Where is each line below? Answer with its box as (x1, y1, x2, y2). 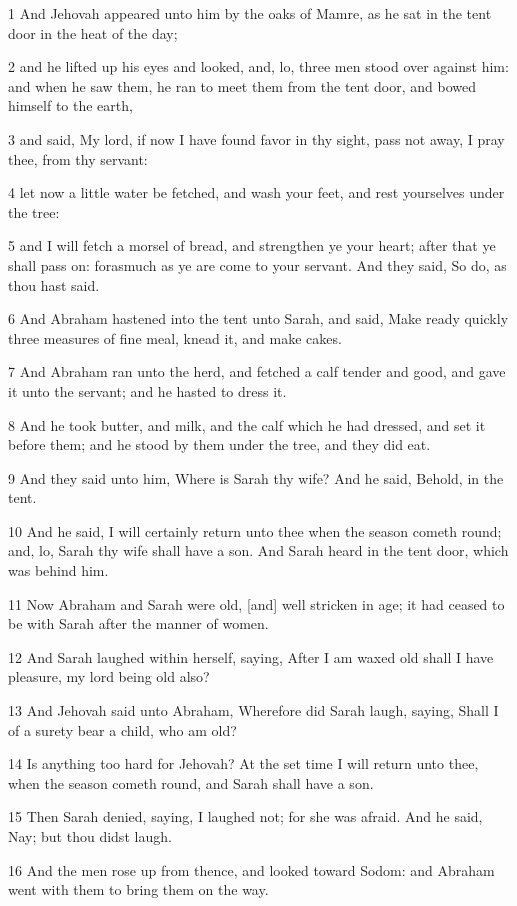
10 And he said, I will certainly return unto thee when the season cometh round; (8, 520, 502, 541)
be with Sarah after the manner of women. (8, 613, 269, 634)
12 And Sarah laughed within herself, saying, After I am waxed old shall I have (8, 646, 494, 667)
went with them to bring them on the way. (8, 879, 269, 900)
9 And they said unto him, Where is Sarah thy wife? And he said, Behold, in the (8, 467, 504, 488)
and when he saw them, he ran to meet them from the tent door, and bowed (8, 75, 476, 96)
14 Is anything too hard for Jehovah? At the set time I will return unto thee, (8, 753, 479, 774)
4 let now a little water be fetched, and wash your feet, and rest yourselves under (8, 182, 505, 203)
